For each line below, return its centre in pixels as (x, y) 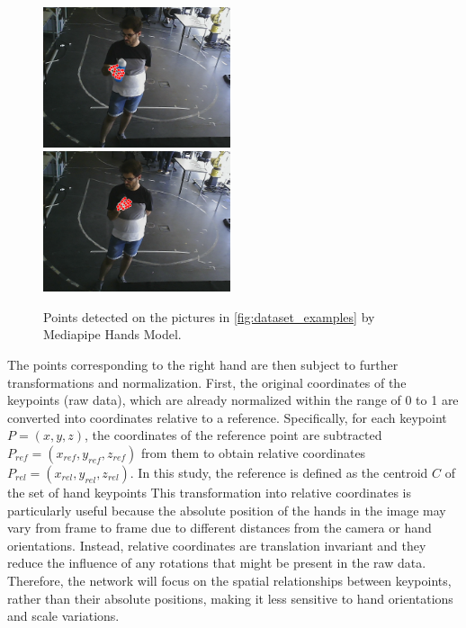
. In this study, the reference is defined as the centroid (279, 472)
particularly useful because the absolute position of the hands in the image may (227, 510)
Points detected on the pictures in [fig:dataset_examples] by (209, 316)
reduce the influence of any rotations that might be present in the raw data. (217, 563)
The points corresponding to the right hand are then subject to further (203, 364)
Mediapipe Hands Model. (112, 334)
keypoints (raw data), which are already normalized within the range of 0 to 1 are (233, 400)
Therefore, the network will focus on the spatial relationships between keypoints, (229, 580)
